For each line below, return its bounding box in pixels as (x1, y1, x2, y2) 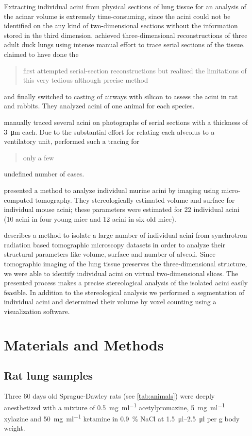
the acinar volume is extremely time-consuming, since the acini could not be (4, 11, 231, 21)
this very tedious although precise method (23, 75, 148, 85)
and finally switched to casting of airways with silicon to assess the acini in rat (4, 91, 238, 101)
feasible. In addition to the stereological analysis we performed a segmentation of (4, 287, 245, 297)
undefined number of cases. (4, 169, 84, 179)
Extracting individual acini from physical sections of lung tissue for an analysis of (4, 1, 247, 11)
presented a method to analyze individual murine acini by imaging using (4, 185, 219, 195)
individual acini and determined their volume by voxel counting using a (4, 296, 217, 307)
